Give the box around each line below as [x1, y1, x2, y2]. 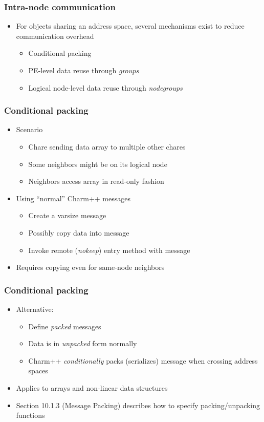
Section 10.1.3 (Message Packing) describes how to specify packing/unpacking [16, 399, 260, 410]
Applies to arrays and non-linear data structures [16, 382, 168, 393]
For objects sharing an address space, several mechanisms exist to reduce [16, 20, 245, 31]
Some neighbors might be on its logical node [28, 158, 167, 169]
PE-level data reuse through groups [28, 65, 139, 75]
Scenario [16, 124, 43, 135]
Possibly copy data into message [28, 227, 129, 238]
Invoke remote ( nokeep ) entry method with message [28, 244, 190, 255]
